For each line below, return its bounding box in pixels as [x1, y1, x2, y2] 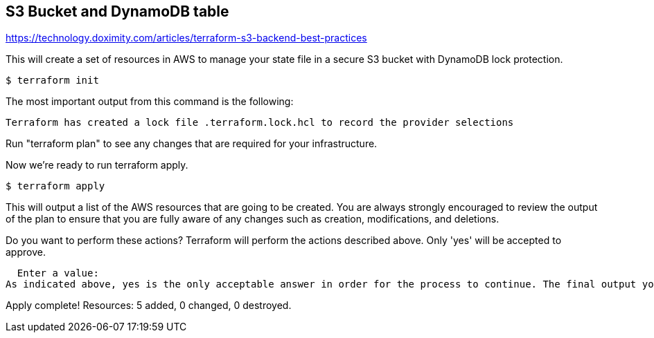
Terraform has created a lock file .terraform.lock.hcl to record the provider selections [6, 117, 514, 129]
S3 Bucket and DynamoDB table [6, 3, 229, 20]
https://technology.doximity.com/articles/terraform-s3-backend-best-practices [6, 32, 367, 44]
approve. [6, 246, 46, 259]
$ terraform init [6, 75, 99, 86]
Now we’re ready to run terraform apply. [6, 159, 188, 171]
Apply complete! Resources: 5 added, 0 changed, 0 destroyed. [6, 299, 292, 312]
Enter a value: [17, 267, 99, 279]
